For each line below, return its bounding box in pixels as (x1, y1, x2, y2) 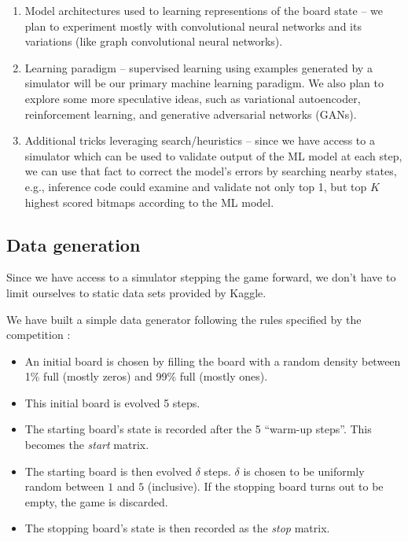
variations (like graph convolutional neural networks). (24, 33, 283, 50)
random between (24, 478, 105, 495)
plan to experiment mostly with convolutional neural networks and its (24, 17, 362, 34)
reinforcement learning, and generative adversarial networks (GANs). (24, 105, 357, 122)
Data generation (6, 232, 141, 256)
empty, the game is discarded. (24, 493, 168, 510)
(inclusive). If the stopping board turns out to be (147, 478, 384, 495)
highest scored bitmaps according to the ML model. (24, 193, 274, 210)
